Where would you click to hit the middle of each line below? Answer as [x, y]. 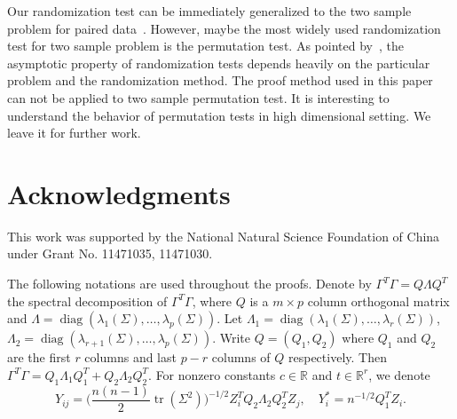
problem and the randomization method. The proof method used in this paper [220, 80]
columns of [241, 357]
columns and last [130, 357]
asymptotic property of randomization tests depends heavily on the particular [219, 63]
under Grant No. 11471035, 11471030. [110, 253]
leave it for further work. [74, 133]
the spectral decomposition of [87, 300]
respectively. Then [338, 357]
